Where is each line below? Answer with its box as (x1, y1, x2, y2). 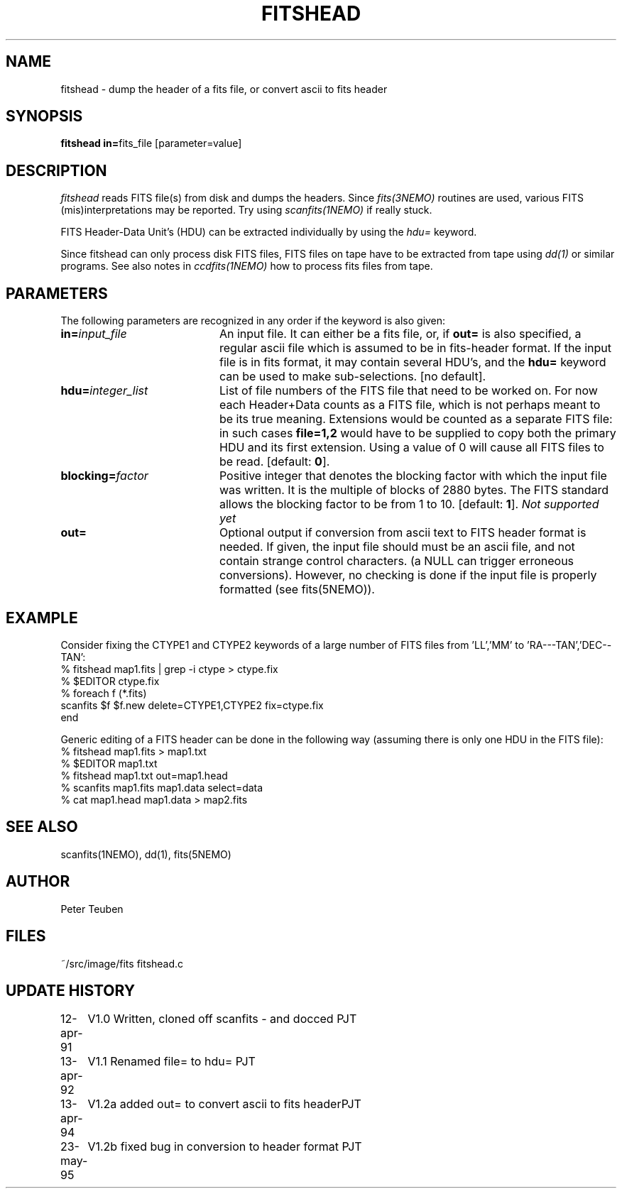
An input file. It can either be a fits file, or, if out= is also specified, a (219, 327, 582, 341)
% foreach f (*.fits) (60, 686, 147, 699)
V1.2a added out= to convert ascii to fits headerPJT (87, 1097, 361, 1112)
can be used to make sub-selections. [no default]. (219, 369, 486, 384)
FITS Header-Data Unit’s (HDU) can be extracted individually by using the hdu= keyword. (60, 226, 477, 239)
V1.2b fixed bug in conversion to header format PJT (87, 1139, 362, 1154)
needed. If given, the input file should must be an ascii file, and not (219, 540, 575, 554)
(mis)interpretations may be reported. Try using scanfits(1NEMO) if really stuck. (60, 204, 432, 217)
